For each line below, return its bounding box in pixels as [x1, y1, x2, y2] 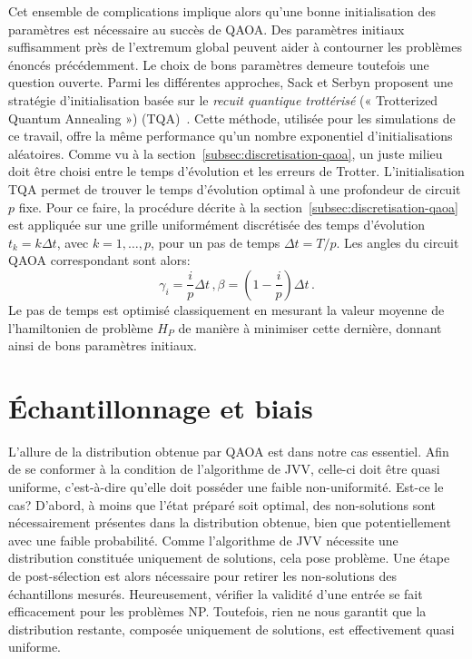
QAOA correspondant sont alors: [8, 251, 191, 270]
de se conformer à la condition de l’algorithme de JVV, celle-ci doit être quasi [8, 459, 440, 478]
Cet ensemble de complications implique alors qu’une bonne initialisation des [8, 2, 436, 20]
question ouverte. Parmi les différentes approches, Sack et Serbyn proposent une [8, 73, 454, 92]
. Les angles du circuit [336, 232, 459, 251]
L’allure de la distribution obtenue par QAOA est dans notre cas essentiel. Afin [8, 441, 449, 460]
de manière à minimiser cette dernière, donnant [178, 318, 442, 337]
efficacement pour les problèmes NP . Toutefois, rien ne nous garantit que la [8, 602, 427, 621]
